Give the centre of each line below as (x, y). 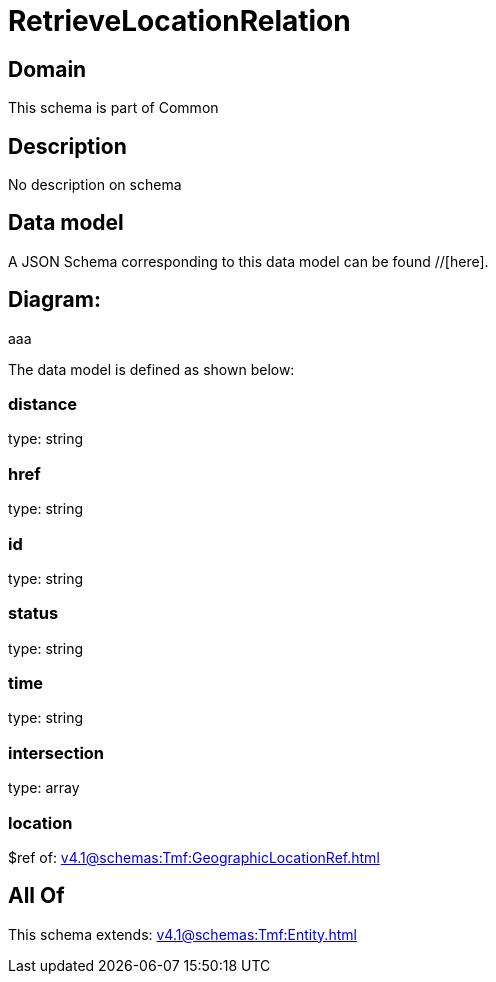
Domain (47, 69)
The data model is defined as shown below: (151, 369)
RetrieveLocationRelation (179, 21)
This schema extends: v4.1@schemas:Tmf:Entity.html (182, 934)
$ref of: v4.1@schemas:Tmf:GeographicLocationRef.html (194, 857)
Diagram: (54, 300)
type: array (44, 788)
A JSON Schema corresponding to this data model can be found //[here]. (248, 261)
